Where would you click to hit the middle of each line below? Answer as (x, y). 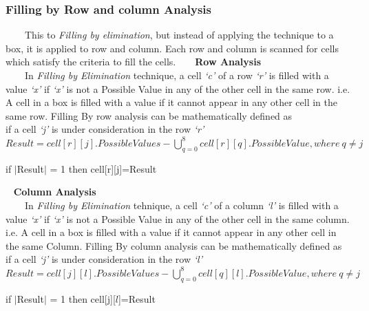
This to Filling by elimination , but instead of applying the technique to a (179, 35)
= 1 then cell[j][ (83, 298)
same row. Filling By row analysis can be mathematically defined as (149, 115)
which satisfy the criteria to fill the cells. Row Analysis (133, 62)
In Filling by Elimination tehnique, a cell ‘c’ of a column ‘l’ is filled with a (181, 205)
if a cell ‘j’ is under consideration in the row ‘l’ (104, 259)
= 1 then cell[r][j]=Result (103, 168)
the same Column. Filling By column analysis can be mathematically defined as (174, 245)
